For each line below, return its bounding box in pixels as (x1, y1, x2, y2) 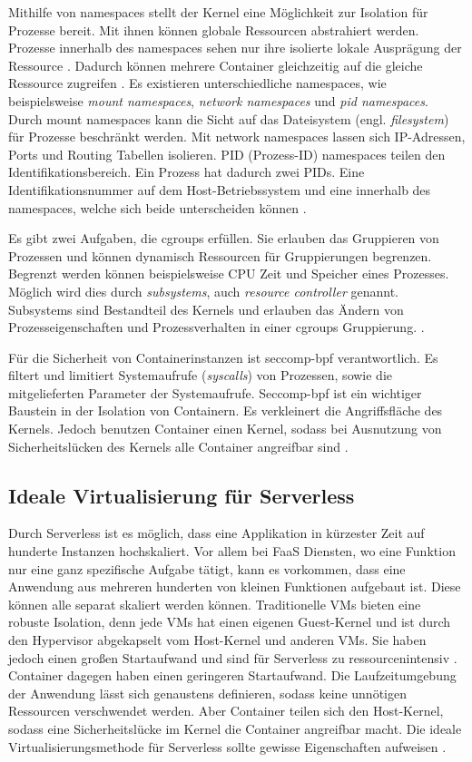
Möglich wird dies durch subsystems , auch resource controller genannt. (8, 281, 398, 300)
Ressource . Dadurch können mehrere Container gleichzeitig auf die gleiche (8, 55, 423, 74)
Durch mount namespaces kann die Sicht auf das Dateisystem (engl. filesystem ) (8, 109, 449, 128)
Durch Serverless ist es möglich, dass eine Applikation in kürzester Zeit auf (8, 523, 425, 542)
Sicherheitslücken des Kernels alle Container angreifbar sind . (8, 436, 349, 455)
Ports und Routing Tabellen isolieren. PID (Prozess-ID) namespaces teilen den (8, 144, 446, 163)
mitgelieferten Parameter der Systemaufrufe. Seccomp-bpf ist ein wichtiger (8, 383, 422, 402)
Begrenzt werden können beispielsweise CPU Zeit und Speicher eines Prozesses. (8, 264, 449, 283)
